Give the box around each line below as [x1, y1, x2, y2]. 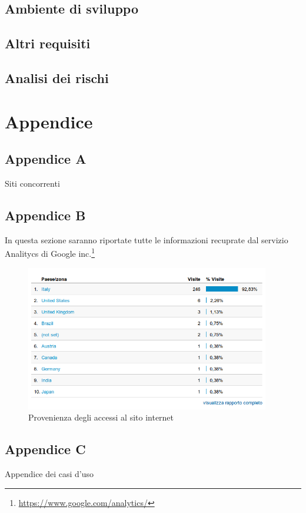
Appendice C [5, 440, 86, 458]
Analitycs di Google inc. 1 [5, 246, 95, 259]
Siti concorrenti [5, 177, 60, 189]
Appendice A [5, 150, 87, 168]
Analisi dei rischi [5, 68, 109, 87]
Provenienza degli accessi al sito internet [28, 411, 174, 423]
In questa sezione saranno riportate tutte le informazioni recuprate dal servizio [5, 233, 288, 246]
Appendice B [5, 206, 86, 224]
